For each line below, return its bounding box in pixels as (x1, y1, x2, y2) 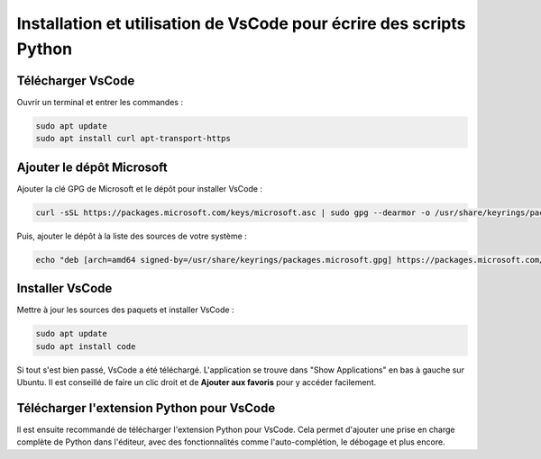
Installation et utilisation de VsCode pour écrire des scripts (16, 13, 466, 33)
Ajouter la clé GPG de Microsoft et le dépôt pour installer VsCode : (16, 183, 263, 193)
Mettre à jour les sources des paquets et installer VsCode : (16, 304, 234, 315)
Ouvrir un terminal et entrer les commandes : (16, 96, 184, 107)
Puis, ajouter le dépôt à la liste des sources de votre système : (16, 230, 247, 241)
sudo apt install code (35, 341, 136, 351)
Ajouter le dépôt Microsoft (16, 159, 168, 175)
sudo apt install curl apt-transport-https (35, 133, 232, 144)
